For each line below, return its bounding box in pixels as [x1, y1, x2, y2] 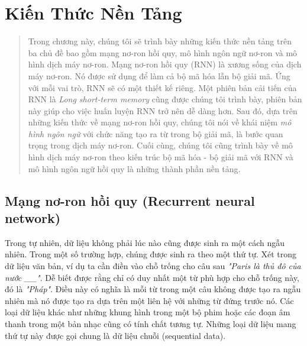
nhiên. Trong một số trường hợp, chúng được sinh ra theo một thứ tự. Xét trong [5, 248, 297, 260]
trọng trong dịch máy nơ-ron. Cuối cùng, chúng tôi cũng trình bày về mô [28, 139, 293, 151]
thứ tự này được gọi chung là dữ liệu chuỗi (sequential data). [5, 329, 226, 341]
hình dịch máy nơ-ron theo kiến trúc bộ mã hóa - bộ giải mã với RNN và [28, 151, 293, 163]
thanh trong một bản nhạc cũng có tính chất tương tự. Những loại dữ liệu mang [5, 318, 296, 329]
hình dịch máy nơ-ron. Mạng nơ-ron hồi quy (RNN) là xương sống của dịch [28, 58, 302, 70]
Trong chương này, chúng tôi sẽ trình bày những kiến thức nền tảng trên [28, 35, 292, 47]
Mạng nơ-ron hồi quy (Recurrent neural [5, 191, 255, 209]
